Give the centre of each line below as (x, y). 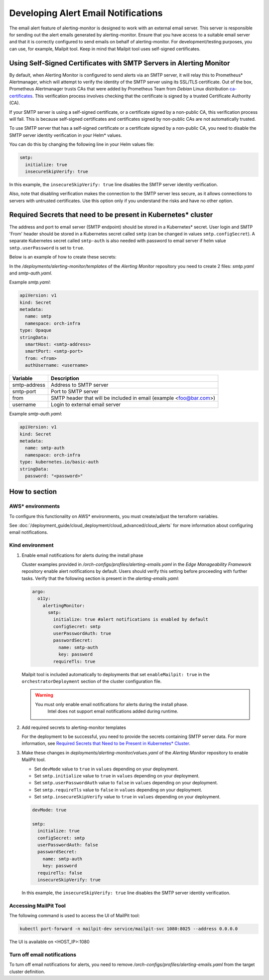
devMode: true (49, 810)
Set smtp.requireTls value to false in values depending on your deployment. (118, 790)
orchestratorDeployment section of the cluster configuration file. (92, 682)
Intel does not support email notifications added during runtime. (113, 712)
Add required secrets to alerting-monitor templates (74, 727)
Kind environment (31, 545)
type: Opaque (36, 330)
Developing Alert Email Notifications (86, 13)
